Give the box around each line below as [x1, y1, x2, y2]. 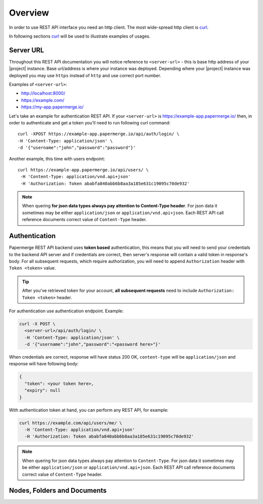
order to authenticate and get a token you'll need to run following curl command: [9, 120, 170, 125]
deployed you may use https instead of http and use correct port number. [9, 72, 162, 78]
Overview [9, 7, 49, 18]
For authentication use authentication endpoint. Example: [9, 308, 124, 314]
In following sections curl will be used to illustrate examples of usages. [9, 33, 151, 39]
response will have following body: [9, 361, 79, 367]
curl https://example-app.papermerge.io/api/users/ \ [18, 167, 149, 173]
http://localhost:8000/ [21, 90, 66, 96]
